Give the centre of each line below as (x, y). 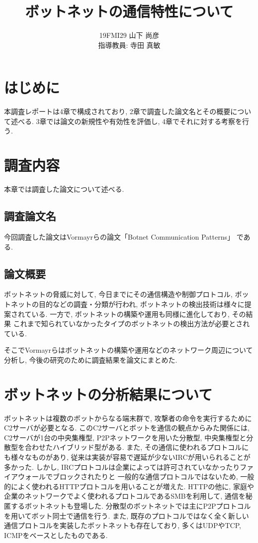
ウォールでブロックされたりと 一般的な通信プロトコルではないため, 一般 (136, 476)
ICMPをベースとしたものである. (56, 535)
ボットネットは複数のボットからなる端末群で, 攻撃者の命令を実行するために (128, 418)
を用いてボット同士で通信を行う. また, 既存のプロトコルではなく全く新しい (127, 515)
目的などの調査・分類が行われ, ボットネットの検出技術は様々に (141, 304)
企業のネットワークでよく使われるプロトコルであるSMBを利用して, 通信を (125, 496)
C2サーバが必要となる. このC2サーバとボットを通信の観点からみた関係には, (127, 428)
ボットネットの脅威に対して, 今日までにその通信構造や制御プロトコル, (118, 294)
